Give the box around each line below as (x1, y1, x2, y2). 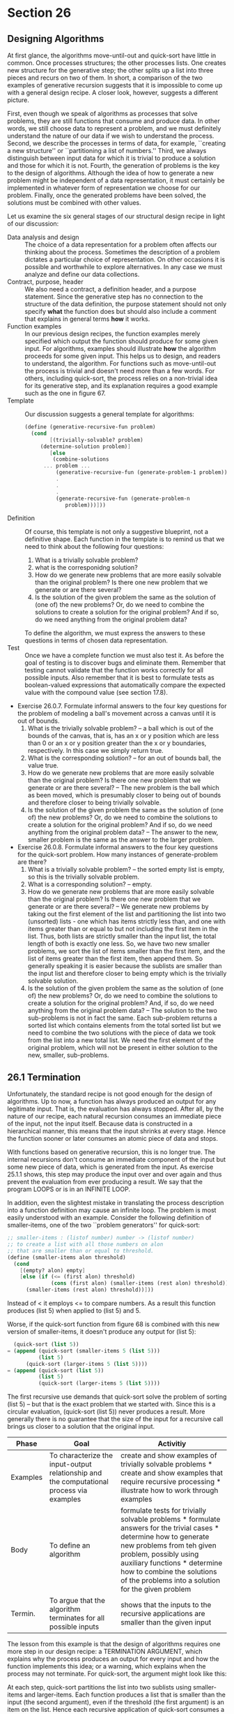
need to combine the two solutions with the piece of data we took (27, 1029, 216, 1037)
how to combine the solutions (120, 1567, 217, 1577)
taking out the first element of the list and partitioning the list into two (27, 910, 226, 919)
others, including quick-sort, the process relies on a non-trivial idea (24, 374, 218, 382)
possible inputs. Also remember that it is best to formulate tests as (24, 673, 214, 682)
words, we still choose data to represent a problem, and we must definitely (7, 124, 221, 132)
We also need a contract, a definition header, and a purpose (24, 285, 197, 293)
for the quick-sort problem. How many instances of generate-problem (17, 851, 218, 859)
